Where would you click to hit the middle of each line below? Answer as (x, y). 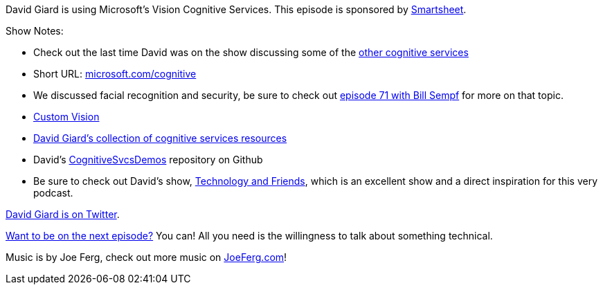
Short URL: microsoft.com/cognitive (115, 74)
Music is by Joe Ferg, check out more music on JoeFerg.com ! (146, 257)
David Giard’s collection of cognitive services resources (160, 138)
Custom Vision (66, 117)
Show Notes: (35, 31)
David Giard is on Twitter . (63, 214)
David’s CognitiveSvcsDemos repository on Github (148, 160)
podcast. (53, 193)
